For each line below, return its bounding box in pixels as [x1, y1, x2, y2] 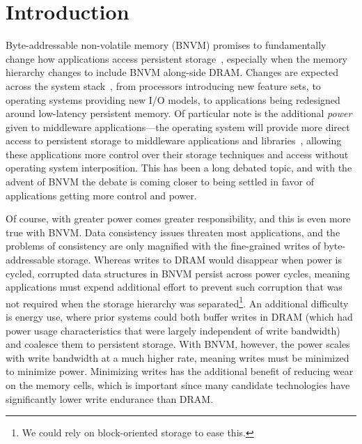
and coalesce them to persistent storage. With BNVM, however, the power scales [6, 337, 350, 351]
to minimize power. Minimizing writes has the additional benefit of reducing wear [6, 364, 354, 378]
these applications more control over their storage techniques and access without [6, 146, 349, 161]
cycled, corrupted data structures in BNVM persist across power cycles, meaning [6, 266, 350, 280]
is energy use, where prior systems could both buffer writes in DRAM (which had [6, 309, 353, 324]
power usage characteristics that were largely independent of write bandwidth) [6, 323, 340, 337]
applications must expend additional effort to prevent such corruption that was [6, 280, 343, 294]
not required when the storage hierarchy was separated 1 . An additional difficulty [6, 293, 349, 310]
